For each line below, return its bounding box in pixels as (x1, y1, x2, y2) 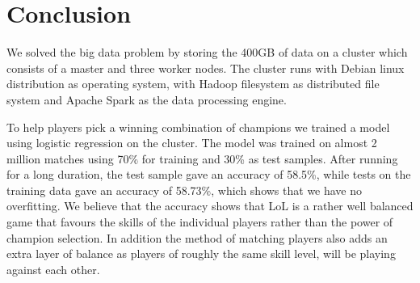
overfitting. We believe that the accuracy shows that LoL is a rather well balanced (6, 197, 414, 214)
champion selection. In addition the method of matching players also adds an (6, 229, 388, 246)
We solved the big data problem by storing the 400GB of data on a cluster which (6, 44, 408, 61)
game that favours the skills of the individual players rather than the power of (6, 213, 393, 230)
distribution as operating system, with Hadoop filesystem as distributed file (6, 75, 380, 92)
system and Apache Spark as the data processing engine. (6, 91, 287, 108)
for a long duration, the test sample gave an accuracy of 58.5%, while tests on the (6, 166, 411, 183)
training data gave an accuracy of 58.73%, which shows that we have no (6, 181, 363, 198)
